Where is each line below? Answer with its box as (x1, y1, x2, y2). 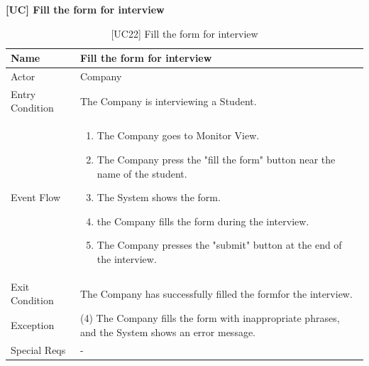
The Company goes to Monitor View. (97, 128, 260, 143)
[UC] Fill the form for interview (6, 2, 165, 16)
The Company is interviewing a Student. (79, 93, 257, 108)
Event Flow (11, 190, 60, 205)
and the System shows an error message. (79, 324, 255, 339)
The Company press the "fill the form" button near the (97, 151, 336, 166)
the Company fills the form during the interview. (97, 213, 309, 228)
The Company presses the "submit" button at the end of (97, 237, 342, 252)
